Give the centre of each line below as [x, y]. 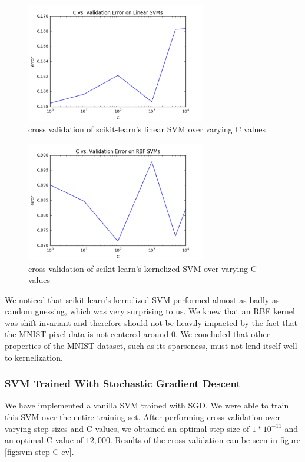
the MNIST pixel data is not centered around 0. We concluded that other [137, 334]
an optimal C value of [44, 440]
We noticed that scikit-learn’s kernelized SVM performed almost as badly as [142, 299]
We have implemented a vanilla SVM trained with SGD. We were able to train [147, 405]
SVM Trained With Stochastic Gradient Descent [123, 383]
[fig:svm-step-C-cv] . [39, 451]
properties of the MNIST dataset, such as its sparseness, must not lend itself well [151, 346]
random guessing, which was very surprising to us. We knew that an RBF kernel [150, 311]
